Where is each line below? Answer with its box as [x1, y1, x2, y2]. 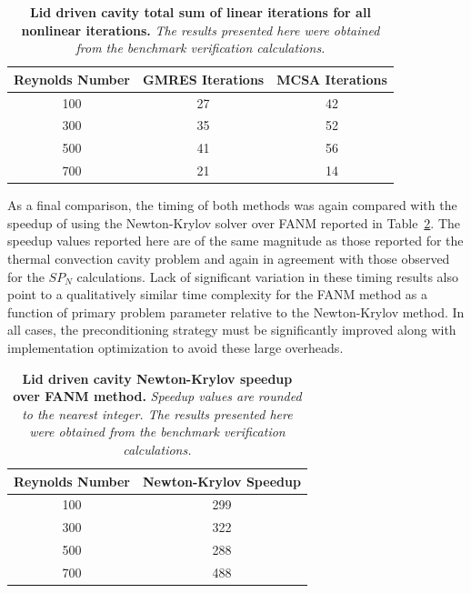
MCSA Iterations [276, 69, 387, 88]
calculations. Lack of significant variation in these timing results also [76, 266, 459, 286]
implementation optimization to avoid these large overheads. [7, 338, 344, 357]
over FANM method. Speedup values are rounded [13, 387, 302, 406]
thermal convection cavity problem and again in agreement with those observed [7, 249, 450, 268]
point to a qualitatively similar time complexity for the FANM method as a [7, 285, 428, 304]
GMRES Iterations [143, 69, 265, 88]
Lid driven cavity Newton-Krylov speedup [22, 368, 293, 387]
